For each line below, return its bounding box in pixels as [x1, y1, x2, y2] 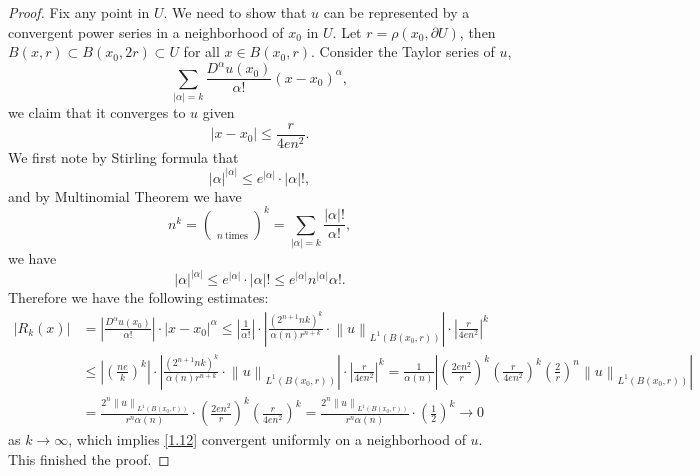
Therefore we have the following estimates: [8, 287, 269, 308]
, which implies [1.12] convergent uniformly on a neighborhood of [68, 429, 466, 450]
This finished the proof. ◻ [8, 449, 170, 469]
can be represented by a [323, 2, 470, 22]
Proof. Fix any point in [8, 2, 150, 22]
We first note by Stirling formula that [8, 146, 239, 167]
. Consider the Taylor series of [310, 41, 495, 62]
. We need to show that [163, 2, 307, 22]
